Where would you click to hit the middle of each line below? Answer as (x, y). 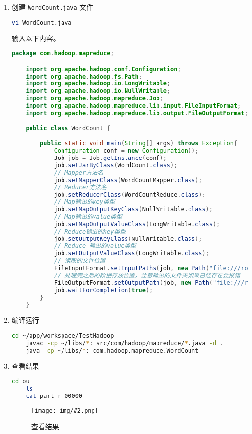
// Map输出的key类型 (84, 202)
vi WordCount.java (42, 22)
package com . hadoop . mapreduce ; (63, 54)
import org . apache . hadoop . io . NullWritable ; (98, 91)
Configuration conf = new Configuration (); (126, 151)
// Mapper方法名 (79, 173)
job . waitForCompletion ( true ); (103, 290)
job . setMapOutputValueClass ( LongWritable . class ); (137, 224)
